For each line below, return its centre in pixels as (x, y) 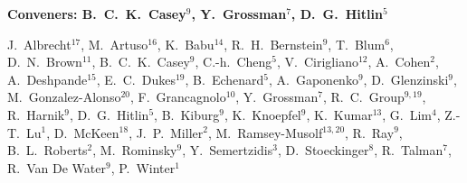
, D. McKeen (83, 132)
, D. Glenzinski (406, 79)
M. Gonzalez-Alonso (64, 97)
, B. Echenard (224, 79)
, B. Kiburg (187, 114)
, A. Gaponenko (314, 79)
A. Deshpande (48, 79)
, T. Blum (357, 44)
